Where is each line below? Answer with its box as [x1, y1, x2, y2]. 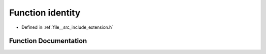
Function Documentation [9, 37, 87, 45]
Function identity [9, 7, 81, 18]
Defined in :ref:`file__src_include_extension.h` [21, 24, 113, 30]
